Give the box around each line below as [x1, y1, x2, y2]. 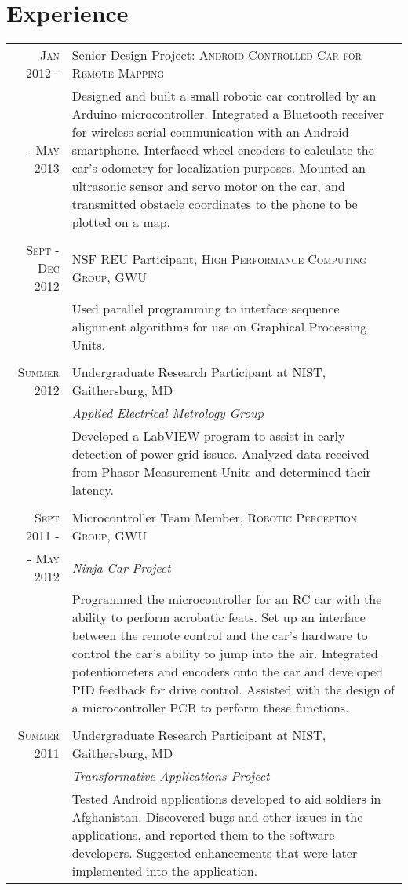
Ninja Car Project [71, 558, 171, 577]
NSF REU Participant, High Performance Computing [71, 249, 366, 268]
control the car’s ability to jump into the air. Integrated [71, 644, 378, 663]
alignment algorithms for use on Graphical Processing [71, 317, 367, 336]
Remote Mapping [71, 64, 165, 82]
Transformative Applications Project [71, 767, 270, 786]
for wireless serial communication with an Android [71, 123, 349, 141]
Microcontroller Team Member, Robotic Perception [71, 508, 358, 527]
